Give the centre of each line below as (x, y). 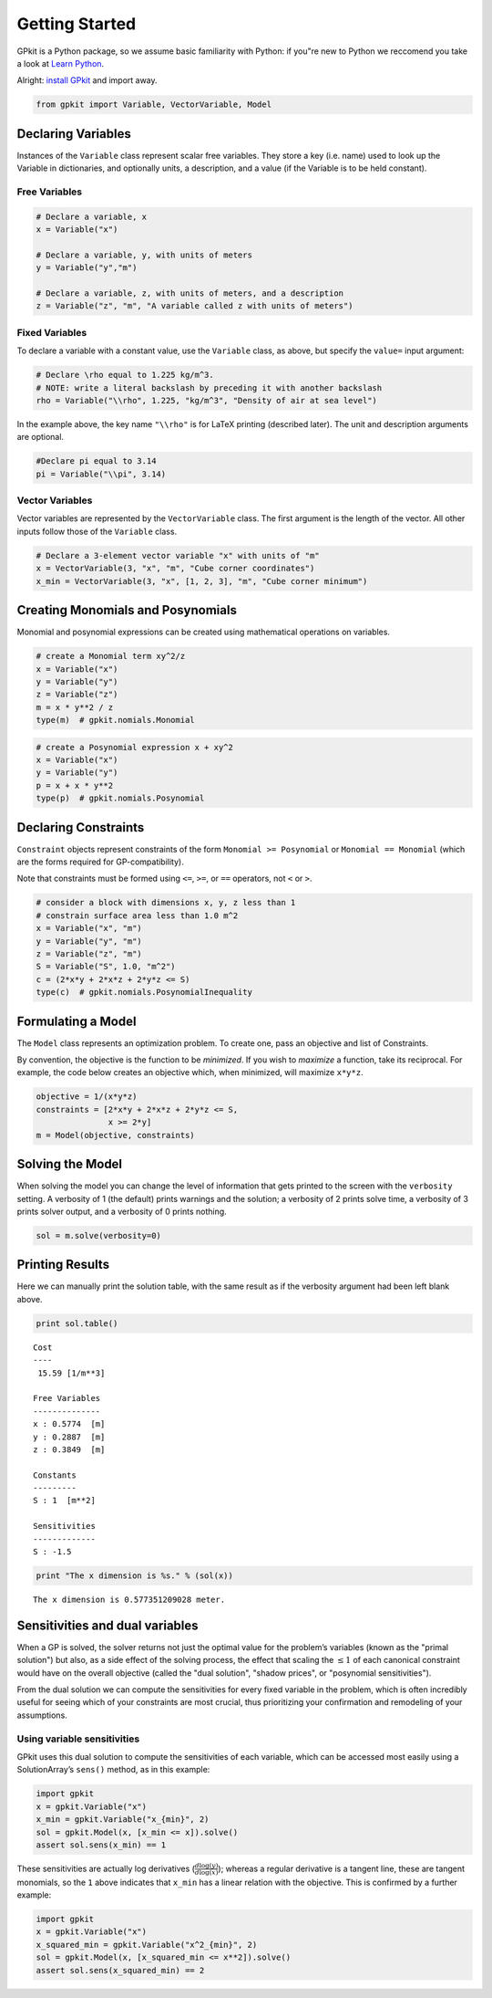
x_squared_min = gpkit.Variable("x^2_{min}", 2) (147, 1945)
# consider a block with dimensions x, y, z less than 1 (166, 903)
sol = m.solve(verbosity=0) (98, 1235)
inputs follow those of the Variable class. (97, 531)
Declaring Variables (74, 134)
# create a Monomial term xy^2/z (111, 656)
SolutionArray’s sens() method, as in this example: (113, 1770)
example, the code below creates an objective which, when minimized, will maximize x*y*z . (190, 1072)
